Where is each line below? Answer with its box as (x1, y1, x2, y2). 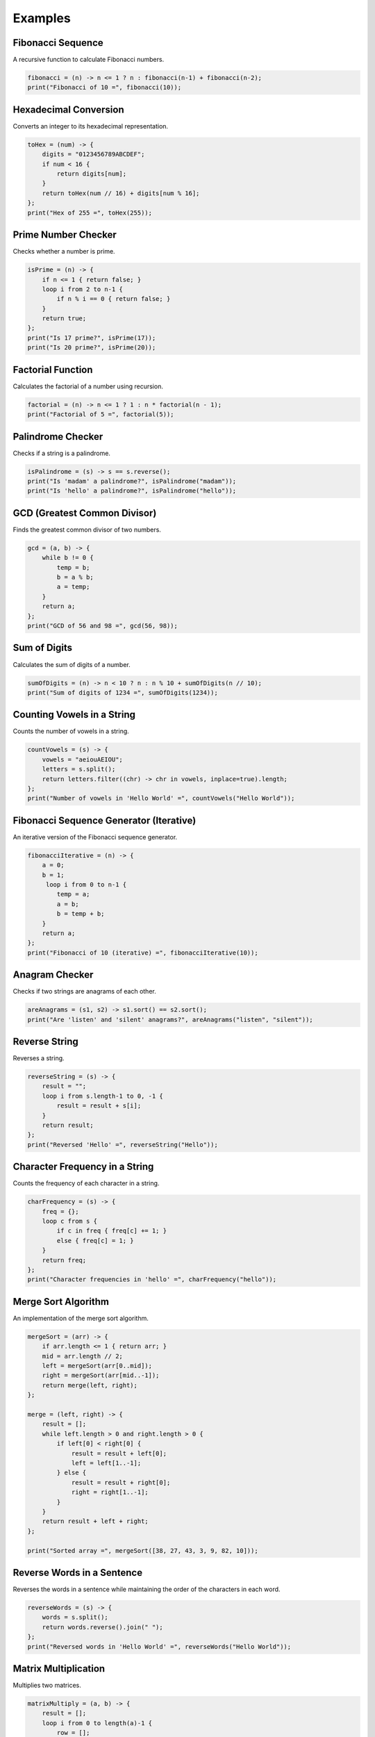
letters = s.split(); (42, 765, 116, 773)
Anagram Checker (12, 969, 94, 981)
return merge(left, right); (42, 1381, 138, 1389)
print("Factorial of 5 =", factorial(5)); (27, 411, 174, 418)
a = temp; (56, 583, 90, 591)
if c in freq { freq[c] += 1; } (56, 1227, 167, 1235)
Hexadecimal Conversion (12, 104, 124, 115)
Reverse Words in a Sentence (12, 1567, 142, 1579)
